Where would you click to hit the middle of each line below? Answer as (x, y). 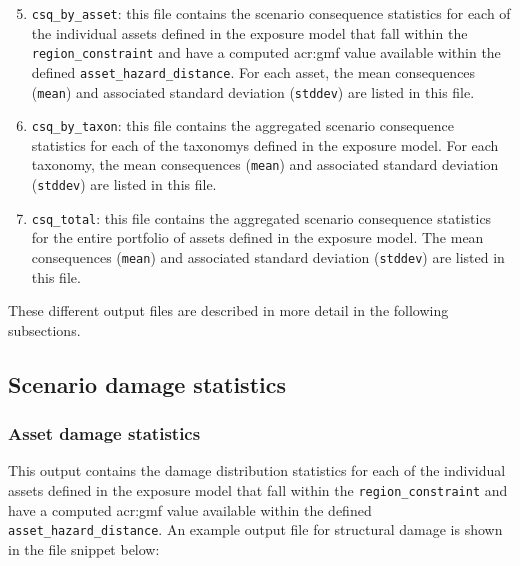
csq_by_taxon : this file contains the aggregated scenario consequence (243, 125)
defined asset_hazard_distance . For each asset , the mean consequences (253, 71)
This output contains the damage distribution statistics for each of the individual (257, 470)
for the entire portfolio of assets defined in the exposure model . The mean (257, 237)
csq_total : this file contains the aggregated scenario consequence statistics (261, 217)
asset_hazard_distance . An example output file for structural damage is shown (255, 529)
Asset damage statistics (104, 433)
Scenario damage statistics (147, 383)
